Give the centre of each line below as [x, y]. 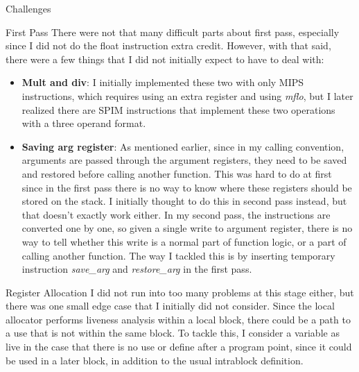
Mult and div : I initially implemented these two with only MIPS [163, 82]
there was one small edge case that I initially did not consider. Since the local [170, 306]
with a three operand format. [84, 123]
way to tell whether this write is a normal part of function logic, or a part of [184, 241]
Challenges [28, 8]
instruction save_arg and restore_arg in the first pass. [137, 269]
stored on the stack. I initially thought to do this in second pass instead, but [184, 201]
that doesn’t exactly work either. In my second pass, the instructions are [176, 214]
